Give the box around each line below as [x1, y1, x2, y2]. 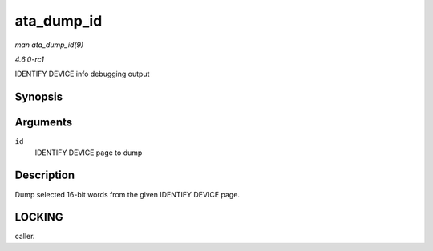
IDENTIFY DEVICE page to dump [34, 148, 143, 157]
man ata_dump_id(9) [14, 40, 84, 50]
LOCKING [14, 210, 63, 224]
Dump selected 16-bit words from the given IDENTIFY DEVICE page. [14, 189, 241, 199]
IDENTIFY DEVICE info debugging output [14, 69, 150, 79]
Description [14, 169, 75, 182]
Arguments [14, 116, 73, 129]
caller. [14, 232, 35, 241]
